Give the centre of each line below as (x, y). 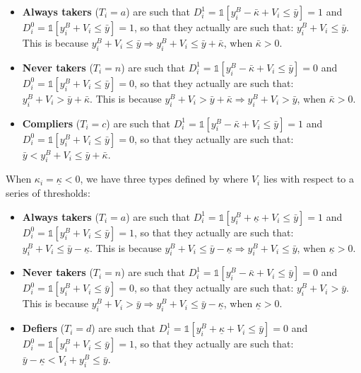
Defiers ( (43, 328)
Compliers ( (51, 123)
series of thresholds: (48, 192)
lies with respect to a (309, 179)
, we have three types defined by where (164, 179)
